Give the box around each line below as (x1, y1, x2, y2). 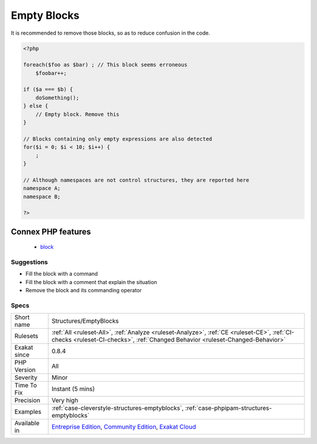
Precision (14, 396, 41, 405)
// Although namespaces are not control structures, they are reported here (23, 176, 249, 183)
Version (14, 366, 36, 374)
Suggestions (11, 258, 48, 266)
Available (14, 419, 40, 428)
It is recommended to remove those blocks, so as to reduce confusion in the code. (11, 29, 211, 36)
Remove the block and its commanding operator (25, 287, 142, 294)
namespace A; (23, 185, 61, 192)
